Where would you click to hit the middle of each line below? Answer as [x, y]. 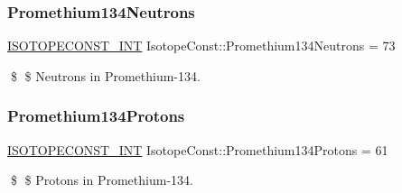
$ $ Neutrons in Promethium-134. [105, 75]
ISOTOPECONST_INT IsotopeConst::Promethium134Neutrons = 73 [201, 46]
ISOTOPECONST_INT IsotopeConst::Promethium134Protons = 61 [198, 149]
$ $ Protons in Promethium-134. [102, 180]
